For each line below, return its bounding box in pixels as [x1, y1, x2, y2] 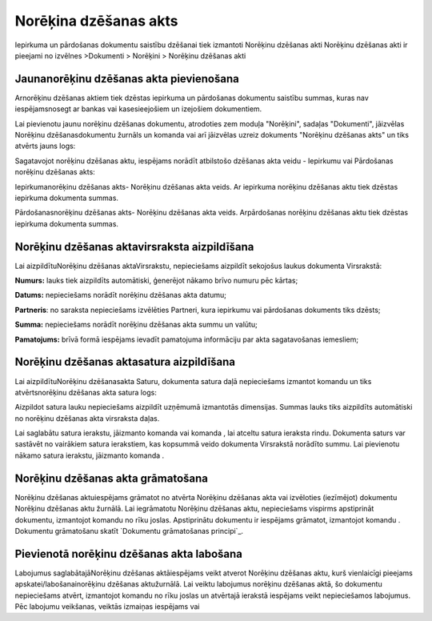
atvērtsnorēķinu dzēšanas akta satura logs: [14, 387, 158, 397]
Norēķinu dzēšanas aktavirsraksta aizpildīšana [14, 240, 254, 254]
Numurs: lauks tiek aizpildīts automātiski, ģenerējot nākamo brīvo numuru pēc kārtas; [14, 276, 298, 286]
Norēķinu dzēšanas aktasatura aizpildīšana [14, 355, 236, 369]
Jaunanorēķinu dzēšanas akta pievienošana [14, 72, 239, 86]
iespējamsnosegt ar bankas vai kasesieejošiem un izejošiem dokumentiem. [14, 104, 262, 114]
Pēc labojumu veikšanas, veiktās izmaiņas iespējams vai [14, 602, 200, 611]
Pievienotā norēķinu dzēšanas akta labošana [14, 547, 243, 560]
